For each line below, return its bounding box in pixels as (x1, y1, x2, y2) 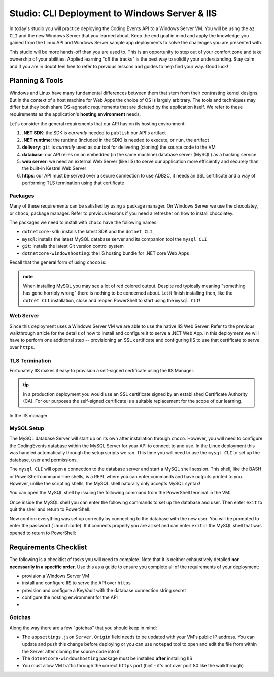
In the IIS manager (9, 412, 48, 418)
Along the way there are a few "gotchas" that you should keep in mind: (9, 625, 157, 631)
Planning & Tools (9, 76, 63, 85)
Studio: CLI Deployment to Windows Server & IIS (9, 8, 217, 19)
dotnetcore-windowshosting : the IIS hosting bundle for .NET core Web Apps (22, 250, 189, 256)
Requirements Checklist (9, 543, 87, 552)
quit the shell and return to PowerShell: (9, 506, 91, 512)
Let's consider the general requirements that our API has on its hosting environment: (9, 120, 186, 127)
